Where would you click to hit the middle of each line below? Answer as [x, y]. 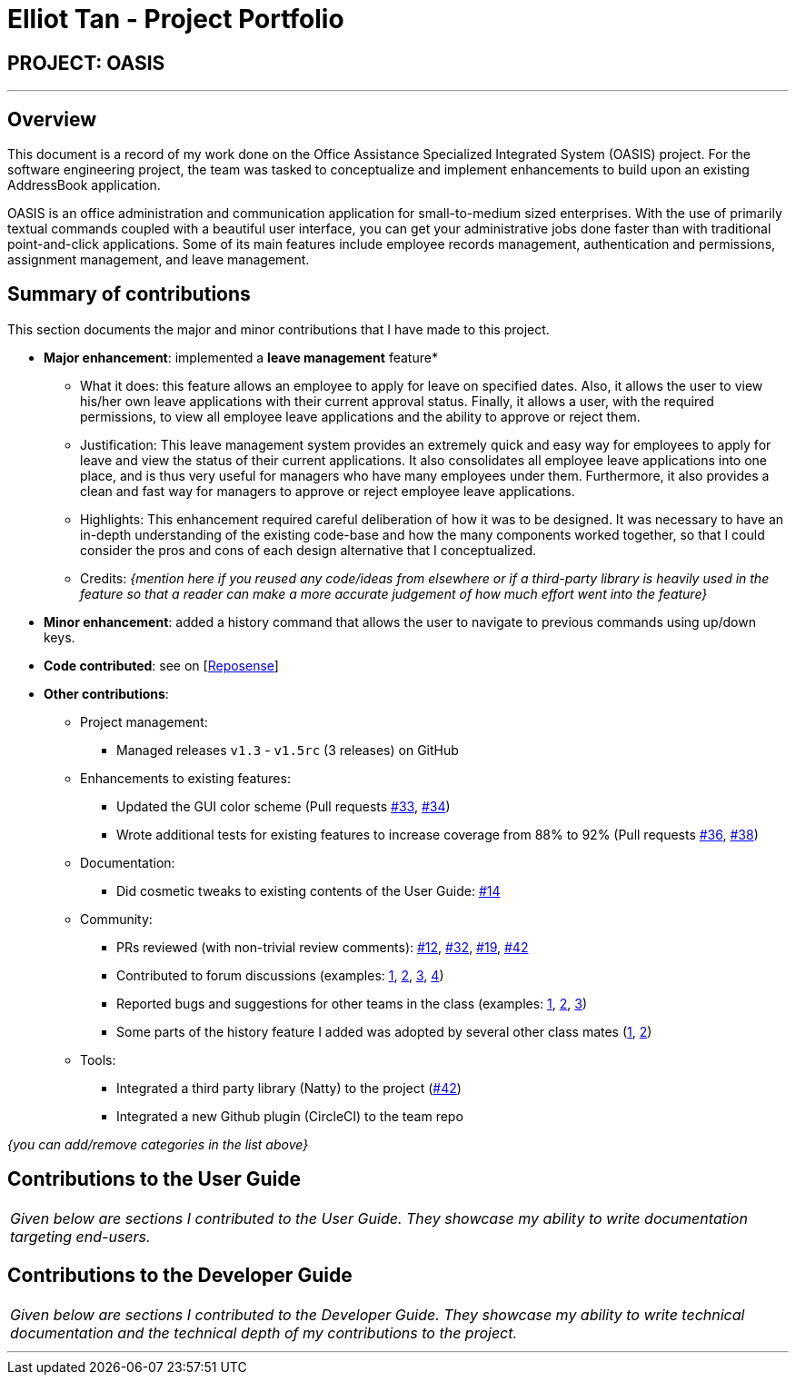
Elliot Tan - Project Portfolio [176, 19]
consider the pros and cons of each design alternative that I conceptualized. [308, 550]
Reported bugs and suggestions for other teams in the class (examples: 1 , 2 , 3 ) [352, 1003]
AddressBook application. [84, 185]
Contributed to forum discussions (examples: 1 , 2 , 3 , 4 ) [280, 975]
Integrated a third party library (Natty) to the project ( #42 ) [289, 1088]
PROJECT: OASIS [86, 63]
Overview [52, 119]
